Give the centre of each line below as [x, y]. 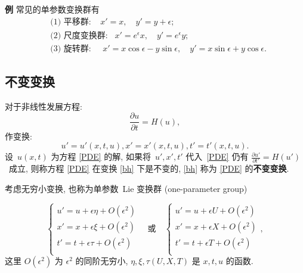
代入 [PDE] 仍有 [217, 156]
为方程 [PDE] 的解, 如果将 [101, 156]
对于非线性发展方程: [44, 106]
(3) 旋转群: [71, 49]
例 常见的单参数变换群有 [52, 9]
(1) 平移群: [71, 22]
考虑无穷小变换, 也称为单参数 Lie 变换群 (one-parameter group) [126, 189]
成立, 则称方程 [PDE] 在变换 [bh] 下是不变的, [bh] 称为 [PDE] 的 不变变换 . [149, 168]
